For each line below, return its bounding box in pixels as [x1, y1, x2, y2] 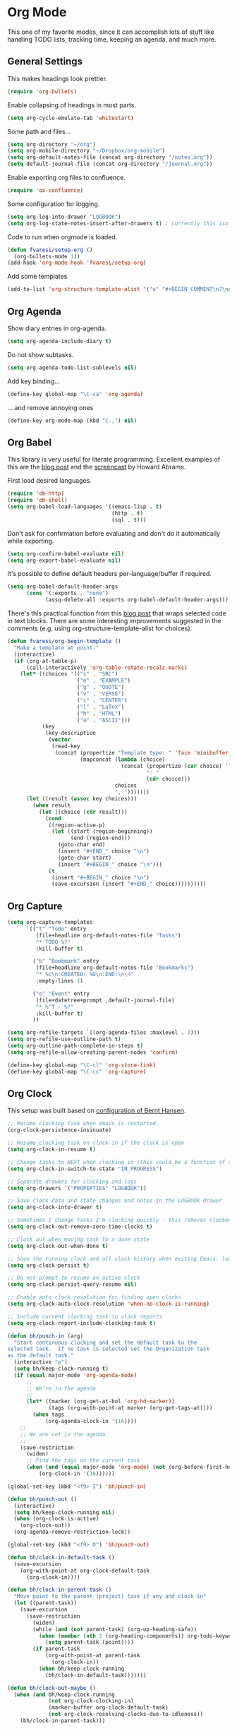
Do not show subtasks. [7, 350, 74, 359]
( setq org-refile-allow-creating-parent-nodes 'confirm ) [7, 1049, 178, 1056]
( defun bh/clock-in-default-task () [7, 1554, 115, 1561]
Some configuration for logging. [7, 199, 100, 208]
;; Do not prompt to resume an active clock [7, 1275, 140, 1282]
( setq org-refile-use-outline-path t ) [7, 1035, 121, 1043]
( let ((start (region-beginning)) [51, 828, 153, 835]
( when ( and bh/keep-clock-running [13, 1691, 115, 1698]
